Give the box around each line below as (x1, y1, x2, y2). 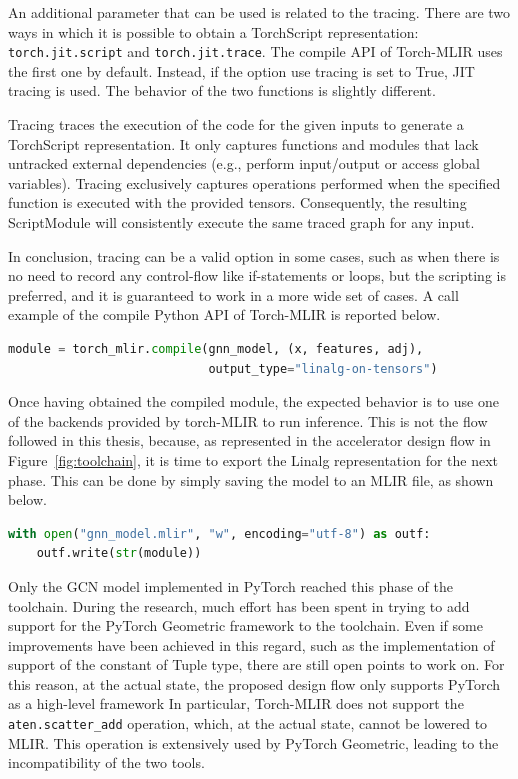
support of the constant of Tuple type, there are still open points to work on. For (8, 654, 505, 675)
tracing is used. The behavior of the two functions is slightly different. (8, 80, 436, 101)
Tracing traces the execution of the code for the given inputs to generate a (8, 114, 464, 135)
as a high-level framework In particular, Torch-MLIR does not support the (8, 693, 464, 714)
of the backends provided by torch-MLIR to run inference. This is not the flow (8, 410, 488, 431)
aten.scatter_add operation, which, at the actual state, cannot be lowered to (8, 713, 488, 734)
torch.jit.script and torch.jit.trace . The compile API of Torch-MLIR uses (8, 41, 503, 62)
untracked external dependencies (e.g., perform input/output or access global (8, 153, 480, 174)
